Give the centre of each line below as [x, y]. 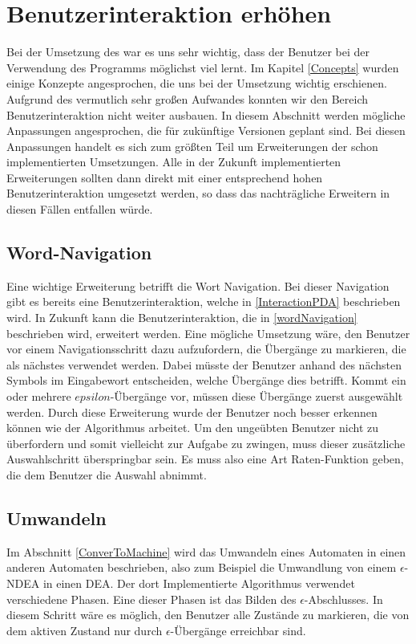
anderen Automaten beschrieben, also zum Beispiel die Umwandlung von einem [202, 567]
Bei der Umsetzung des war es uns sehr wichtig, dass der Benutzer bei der [188, 52]
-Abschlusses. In [343, 599]
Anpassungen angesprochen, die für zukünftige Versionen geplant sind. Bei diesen [206, 130]
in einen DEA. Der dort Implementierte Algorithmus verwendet [199, 583]
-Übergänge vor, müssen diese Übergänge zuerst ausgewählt [256, 396]
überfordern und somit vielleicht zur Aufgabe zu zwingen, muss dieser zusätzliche [206, 443]
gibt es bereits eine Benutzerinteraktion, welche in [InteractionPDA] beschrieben [204, 302]
